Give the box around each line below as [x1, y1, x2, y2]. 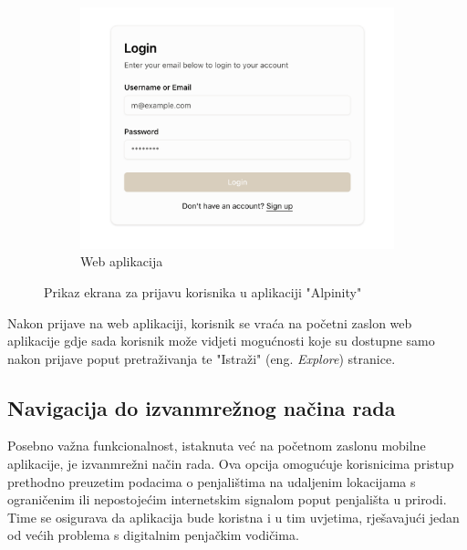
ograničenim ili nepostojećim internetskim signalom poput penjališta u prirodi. [7, 490, 447, 509]
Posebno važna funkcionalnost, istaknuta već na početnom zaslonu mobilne [7, 436, 426, 455]
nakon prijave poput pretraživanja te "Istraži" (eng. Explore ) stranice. [7, 348, 396, 368]
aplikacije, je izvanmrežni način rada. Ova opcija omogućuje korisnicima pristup [7, 454, 454, 473]
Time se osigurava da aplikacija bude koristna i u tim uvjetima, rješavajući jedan [7, 507, 460, 526]
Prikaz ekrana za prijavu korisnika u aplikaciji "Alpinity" [44, 282, 362, 301]
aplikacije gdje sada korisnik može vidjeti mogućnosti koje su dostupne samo [7, 331, 435, 350]
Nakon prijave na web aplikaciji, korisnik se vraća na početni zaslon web [7, 313, 412, 332]
